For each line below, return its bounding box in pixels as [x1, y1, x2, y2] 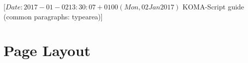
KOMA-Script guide [182, 1, 245, 11]
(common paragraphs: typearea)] [3, 11, 103, 21]
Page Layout [3, 40, 91, 61]
